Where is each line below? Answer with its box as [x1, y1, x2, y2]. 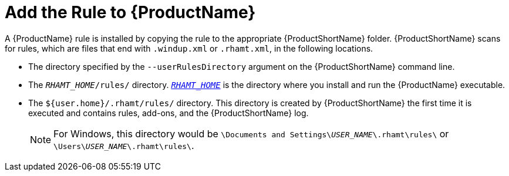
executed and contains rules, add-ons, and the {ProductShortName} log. [28, 107, 309, 118]
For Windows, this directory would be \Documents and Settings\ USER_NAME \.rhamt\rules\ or [53, 127, 449, 140]
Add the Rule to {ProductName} [5, 2, 256, 22]
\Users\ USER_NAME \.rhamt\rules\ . [53, 139, 194, 151]
